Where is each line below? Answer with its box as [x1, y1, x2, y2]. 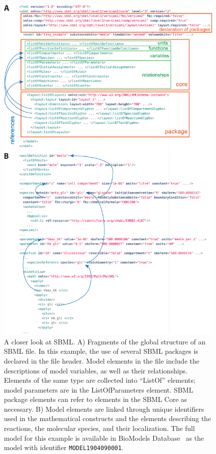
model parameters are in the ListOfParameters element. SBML [4, 384, 193, 395]
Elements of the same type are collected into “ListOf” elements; [4, 375, 195, 385]
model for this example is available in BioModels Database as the [4, 432, 204, 443]
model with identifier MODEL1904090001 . [4, 442, 124, 453]
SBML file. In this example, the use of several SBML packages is [4, 346, 198, 356]
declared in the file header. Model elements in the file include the [4, 355, 199, 366]
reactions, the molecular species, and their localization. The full [4, 423, 195, 433]
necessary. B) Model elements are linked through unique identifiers [4, 403, 204, 414]
